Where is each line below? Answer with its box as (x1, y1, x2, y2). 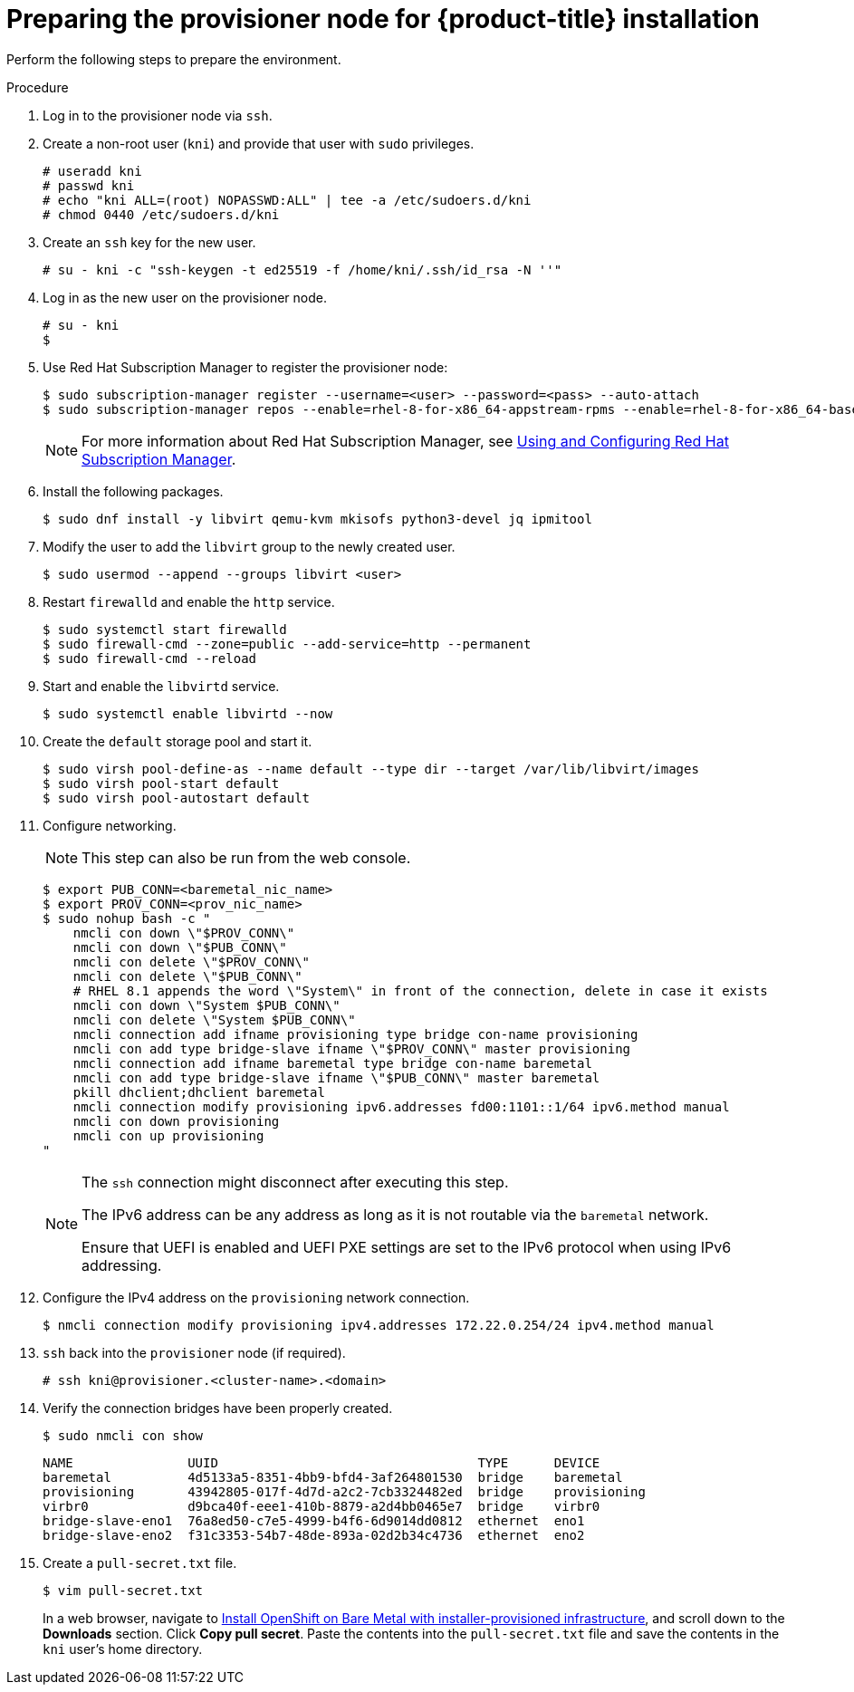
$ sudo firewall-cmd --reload (43, 650, 257, 666)
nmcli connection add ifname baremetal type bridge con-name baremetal (72, 1055, 592, 1071)
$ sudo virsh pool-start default (43, 775, 280, 791)
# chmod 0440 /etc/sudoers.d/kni (43, 207, 280, 222)
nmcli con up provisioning (72, 1128, 264, 1143)
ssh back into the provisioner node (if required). (43, 1344, 346, 1360)
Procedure (6, 79, 69, 95)
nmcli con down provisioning (72, 1113, 280, 1129)
